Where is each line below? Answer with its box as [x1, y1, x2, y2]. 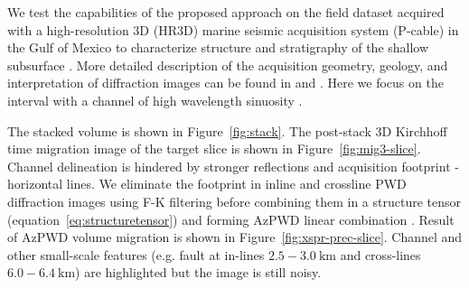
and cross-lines [340, 245, 421, 264]
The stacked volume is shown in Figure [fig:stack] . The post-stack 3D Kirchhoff [7, 121, 447, 140]
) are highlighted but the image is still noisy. [75, 263, 322, 282]
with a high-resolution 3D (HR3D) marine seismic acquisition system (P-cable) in [7, 20, 459, 39]
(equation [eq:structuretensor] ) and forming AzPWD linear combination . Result [7, 209, 455, 228]
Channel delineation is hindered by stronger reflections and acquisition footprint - [7, 156, 459, 175]
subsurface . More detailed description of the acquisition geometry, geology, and [7, 55, 448, 74]
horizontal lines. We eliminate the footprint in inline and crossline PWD [7, 174, 407, 193]
